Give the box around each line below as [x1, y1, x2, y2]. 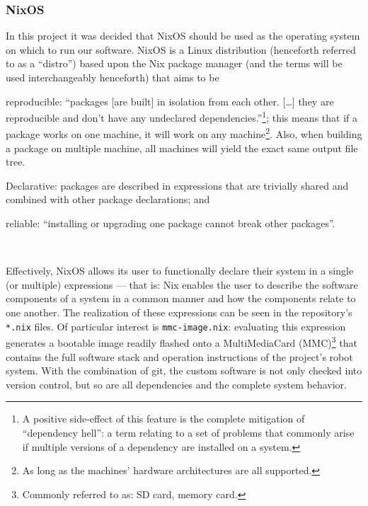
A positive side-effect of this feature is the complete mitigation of [22, 411, 305, 426]
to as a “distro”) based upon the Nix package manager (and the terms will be [6, 56, 343, 71]
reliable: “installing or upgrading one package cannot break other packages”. [6, 216, 335, 231]
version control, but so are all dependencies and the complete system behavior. [6, 376, 347, 391]
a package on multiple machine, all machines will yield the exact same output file [6, 140, 358, 155]
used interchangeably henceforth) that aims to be [6, 70, 219, 84]
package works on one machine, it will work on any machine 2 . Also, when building [6, 125, 362, 142]
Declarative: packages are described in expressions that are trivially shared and [6, 178, 349, 192]
